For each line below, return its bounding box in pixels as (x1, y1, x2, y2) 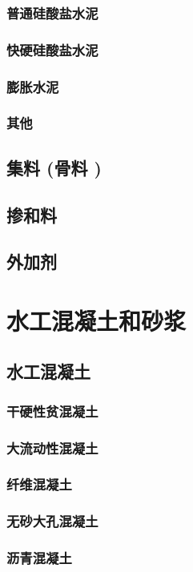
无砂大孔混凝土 (6, 511, 99, 531)
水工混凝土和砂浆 (6, 304, 187, 336)
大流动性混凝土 (6, 437, 99, 457)
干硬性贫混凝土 (6, 401, 99, 421)
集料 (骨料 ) (6, 155, 102, 179)
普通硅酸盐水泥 (6, 2, 99, 22)
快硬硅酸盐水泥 (6, 39, 99, 59)
